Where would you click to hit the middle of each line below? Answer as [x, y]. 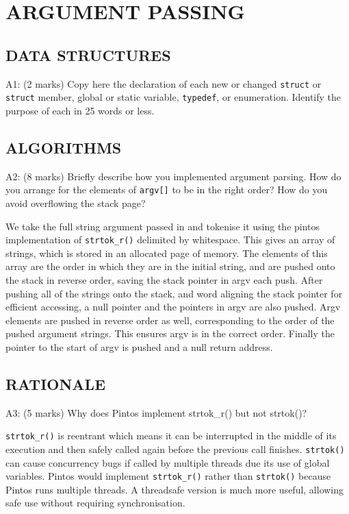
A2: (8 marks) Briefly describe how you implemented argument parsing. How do [173, 176]
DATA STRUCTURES [88, 54]
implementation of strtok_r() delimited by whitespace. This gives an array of [170, 240]
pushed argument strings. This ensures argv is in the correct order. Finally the [170, 333]
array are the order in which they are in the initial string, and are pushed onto [170, 266]
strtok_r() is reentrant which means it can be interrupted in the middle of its [171, 436]
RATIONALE [56, 383]
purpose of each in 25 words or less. [80, 110]
